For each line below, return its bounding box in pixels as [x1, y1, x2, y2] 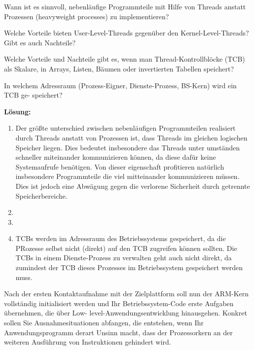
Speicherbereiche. [15, 190, 68, 201]
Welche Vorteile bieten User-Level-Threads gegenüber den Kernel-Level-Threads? [4, 28, 249, 38]
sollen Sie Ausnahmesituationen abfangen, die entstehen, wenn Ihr [4, 317, 204, 328]
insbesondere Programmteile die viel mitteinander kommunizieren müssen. [15, 171, 240, 181]
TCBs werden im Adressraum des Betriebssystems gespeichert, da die [15, 233, 226, 244]
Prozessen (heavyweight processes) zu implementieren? [4, 11, 169, 21]
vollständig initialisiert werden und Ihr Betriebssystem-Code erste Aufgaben [4, 298, 234, 308]
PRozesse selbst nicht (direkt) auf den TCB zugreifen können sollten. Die [15, 243, 237, 253]
